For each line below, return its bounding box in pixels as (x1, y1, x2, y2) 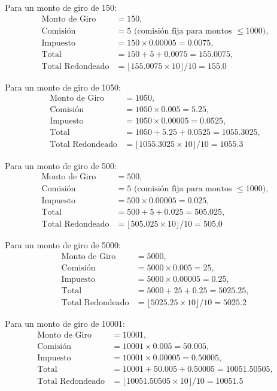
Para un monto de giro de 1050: (5, 80, 121, 93)
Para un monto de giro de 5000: (5, 239, 121, 251)
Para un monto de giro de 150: (5, 1, 117, 13)
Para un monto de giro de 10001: (5, 317, 125, 329)
